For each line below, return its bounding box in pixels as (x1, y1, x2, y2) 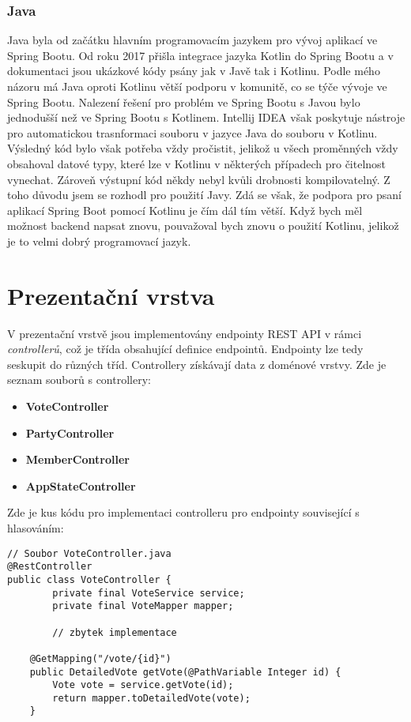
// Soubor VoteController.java (7, 547, 172, 559)
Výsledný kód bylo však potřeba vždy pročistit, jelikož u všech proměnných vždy (7, 140, 398, 156)
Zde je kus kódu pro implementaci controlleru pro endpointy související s (7, 504, 360, 521)
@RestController (7, 561, 92, 573)
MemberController (25, 451, 130, 468)
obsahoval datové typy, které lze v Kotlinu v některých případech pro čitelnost (7, 155, 386, 171)
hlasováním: (7, 520, 64, 536)
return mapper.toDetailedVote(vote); (52, 692, 251, 704)
